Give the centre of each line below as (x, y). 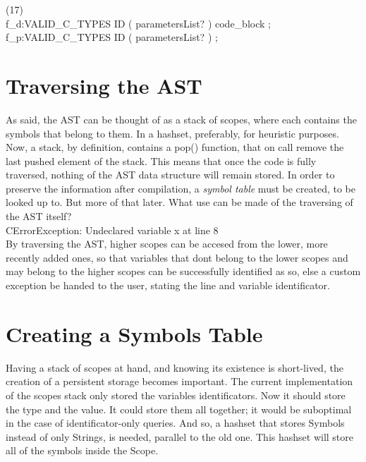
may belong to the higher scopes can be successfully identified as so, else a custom (183, 271)
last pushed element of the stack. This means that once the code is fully (161, 160)
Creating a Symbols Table (134, 333)
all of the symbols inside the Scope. (82, 450)
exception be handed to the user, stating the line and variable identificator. (168, 285)
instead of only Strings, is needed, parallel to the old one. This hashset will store (179, 436)
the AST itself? (39, 216)
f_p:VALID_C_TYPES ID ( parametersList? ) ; (112, 37)
